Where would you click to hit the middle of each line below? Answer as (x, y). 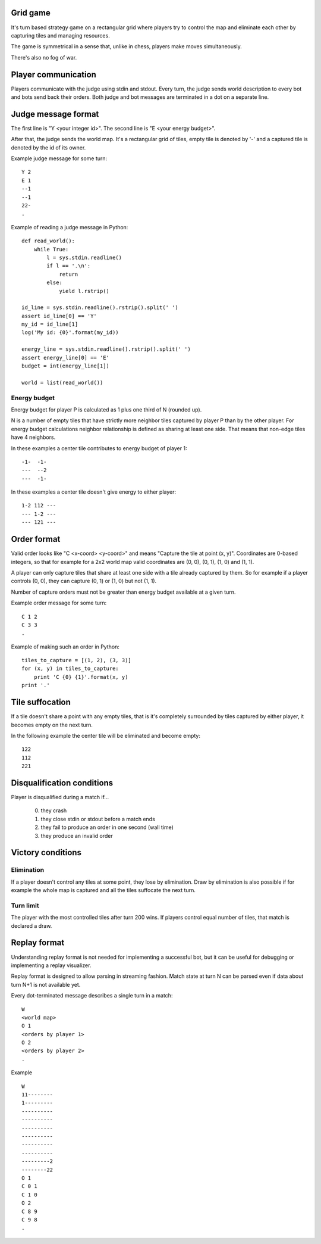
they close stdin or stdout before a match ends (98, 819)
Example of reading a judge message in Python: (70, 227)
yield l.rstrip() (84, 291)
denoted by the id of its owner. (48, 147)
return (69, 274)
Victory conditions (46, 852)
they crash (54, 810)
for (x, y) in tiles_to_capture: (70, 669)
